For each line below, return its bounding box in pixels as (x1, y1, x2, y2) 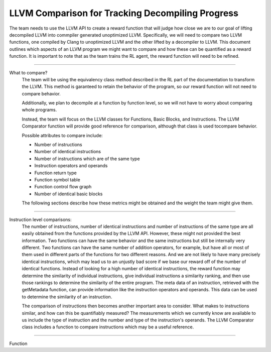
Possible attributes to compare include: (22, 132, 103, 138)
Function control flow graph (34, 184, 92, 190)
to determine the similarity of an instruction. (22, 294, 112, 300)
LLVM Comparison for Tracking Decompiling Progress (9, 8, 238, 19)
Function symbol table (34, 176, 80, 183)
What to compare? (9, 69, 48, 75)
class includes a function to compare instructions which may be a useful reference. (22, 324, 194, 330)
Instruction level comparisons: (9, 216, 72, 222)
